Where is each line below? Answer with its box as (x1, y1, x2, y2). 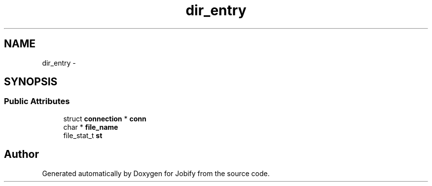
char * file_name (63, 122, 118, 131)
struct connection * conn (63, 114, 146, 123)
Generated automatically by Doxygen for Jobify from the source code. (42, 169, 270, 178)
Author (4, 148, 39, 161)
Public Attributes (4, 96, 70, 107)
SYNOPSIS (4, 75, 58, 88)
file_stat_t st (63, 131, 103, 140)
